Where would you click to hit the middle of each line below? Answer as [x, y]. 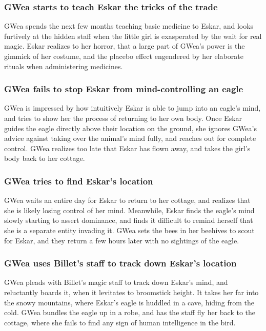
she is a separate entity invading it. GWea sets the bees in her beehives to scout [129, 230]
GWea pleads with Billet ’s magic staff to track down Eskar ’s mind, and [116, 282]
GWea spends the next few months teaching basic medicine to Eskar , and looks [129, 26]
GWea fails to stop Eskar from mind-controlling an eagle [124, 89]
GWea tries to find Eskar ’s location [79, 181]
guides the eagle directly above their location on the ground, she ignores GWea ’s [130, 128]
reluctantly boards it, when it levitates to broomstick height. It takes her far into [131, 292]
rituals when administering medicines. [64, 66]
